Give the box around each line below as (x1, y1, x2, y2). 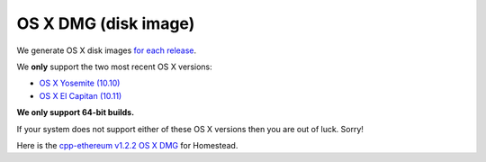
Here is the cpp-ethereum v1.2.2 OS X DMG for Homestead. (16, 139, 238, 150)
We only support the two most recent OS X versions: (16, 61, 213, 72)
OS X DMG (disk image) (16, 13, 195, 33)
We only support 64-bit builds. (16, 107, 135, 118)
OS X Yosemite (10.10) (39, 77, 121, 89)
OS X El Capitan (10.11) (39, 90, 122, 101)
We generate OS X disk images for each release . (16, 45, 197, 56)
